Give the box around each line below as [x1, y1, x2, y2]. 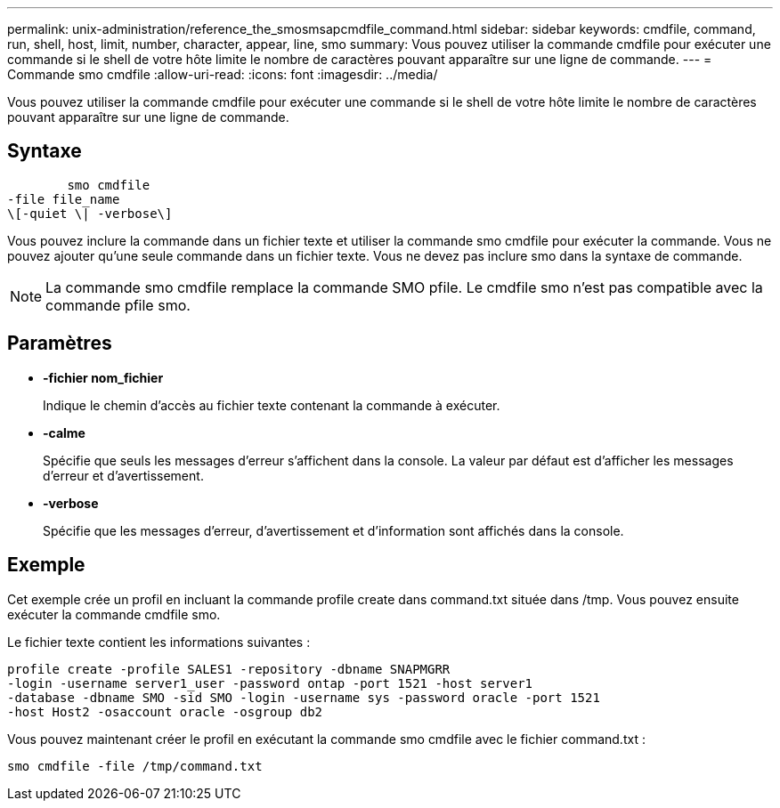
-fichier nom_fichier [43, 369, 164, 385]
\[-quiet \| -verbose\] [7, 206, 173, 221]
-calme [43, 424, 85, 440]
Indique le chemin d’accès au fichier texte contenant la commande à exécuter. [43, 397, 500, 413]
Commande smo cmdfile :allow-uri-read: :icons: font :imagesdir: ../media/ [7, 67, 438, 82]
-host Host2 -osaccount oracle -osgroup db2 [7, 704, 323, 719]
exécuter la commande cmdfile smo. [7, 606, 221, 622]
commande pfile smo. [45, 295, 191, 314]
